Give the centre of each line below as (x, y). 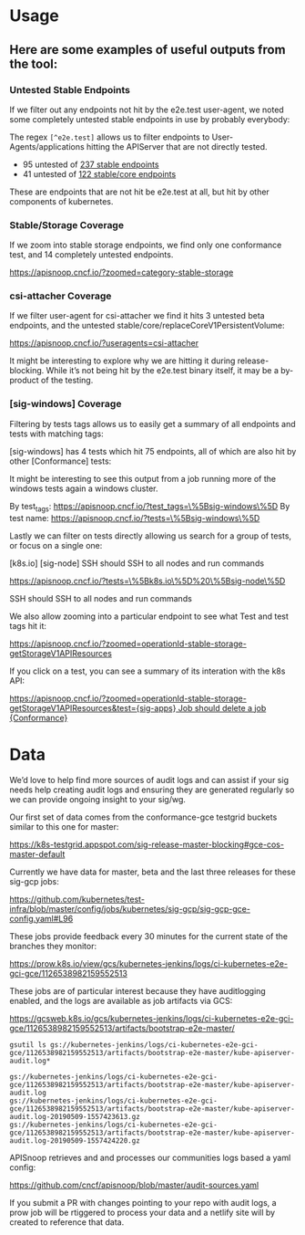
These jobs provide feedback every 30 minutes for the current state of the (149, 936)
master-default (37, 853)
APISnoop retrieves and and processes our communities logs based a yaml (150, 1157)
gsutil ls (28, 1045)
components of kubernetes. (61, 201)
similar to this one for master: (64, 826)
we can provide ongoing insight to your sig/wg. (98, 799)
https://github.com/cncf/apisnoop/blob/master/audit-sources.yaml (134, 1185)
